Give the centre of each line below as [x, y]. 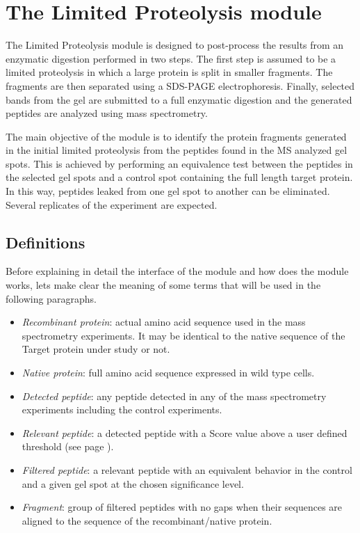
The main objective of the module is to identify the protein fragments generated [176, 136]
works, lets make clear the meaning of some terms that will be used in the [163, 285]
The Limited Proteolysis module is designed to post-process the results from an [175, 45]
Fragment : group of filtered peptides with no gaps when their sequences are [182, 507]
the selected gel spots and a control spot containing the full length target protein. [179, 177]
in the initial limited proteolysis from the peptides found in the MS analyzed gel [177, 150]
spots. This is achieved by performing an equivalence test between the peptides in [179, 163]
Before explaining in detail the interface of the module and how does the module [177, 271]
